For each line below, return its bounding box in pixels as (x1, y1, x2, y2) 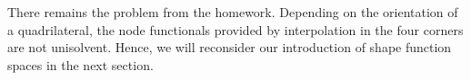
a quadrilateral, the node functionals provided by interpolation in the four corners (7, 20, 464, 39)
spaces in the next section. (7, 55, 154, 74)
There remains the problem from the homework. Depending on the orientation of (7, 3, 458, 21)
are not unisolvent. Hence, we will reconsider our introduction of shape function (7, 38, 452, 57)
